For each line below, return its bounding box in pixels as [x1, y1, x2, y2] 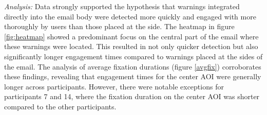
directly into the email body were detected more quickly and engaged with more [4, 11, 256, 21]
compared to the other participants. [4, 101, 117, 111]
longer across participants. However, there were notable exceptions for [4, 81, 224, 91]
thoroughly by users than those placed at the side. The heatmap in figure [4, 21, 235, 32]
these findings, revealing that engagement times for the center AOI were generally [4, 71, 261, 82]
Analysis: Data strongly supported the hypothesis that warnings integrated [4, 1, 240, 11]
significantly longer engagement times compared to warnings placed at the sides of [4, 51, 263, 61]
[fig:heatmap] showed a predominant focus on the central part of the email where [4, 31, 259, 41]
